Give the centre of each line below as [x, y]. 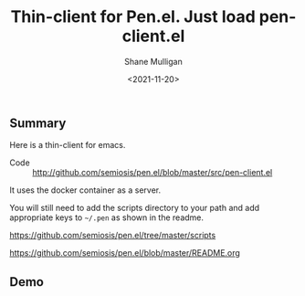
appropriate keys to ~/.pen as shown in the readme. [106, 217]
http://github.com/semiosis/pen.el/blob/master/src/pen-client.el [152, 173]
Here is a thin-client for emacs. [68, 145]
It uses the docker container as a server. [85, 190]
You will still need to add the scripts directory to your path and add [135, 208]
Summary [38, 123]
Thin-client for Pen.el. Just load [133, 17]
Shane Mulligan [153, 61]
